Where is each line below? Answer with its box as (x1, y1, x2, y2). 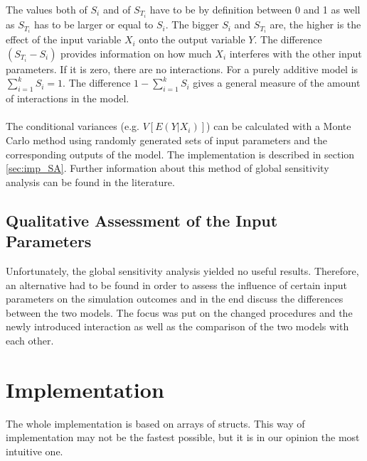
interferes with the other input (229, 45, 362, 60)
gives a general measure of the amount (193, 75, 361, 90)
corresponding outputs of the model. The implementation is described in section (6, 146, 355, 161)
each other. (6, 332, 54, 347)
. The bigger (165, 17, 219, 32)
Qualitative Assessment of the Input (6, 209, 278, 231)
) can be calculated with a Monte (206, 119, 351, 134)
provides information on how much (60, 45, 212, 60)
